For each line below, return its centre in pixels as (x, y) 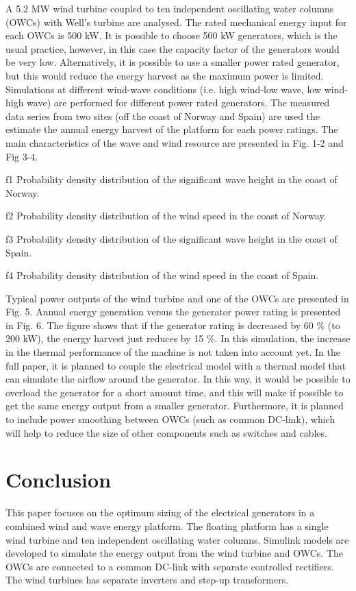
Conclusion (59, 480)
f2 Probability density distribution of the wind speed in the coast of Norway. (166, 216)
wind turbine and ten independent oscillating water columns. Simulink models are (177, 539)
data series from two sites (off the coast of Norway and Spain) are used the (163, 116)
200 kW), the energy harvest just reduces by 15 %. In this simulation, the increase (178, 338)
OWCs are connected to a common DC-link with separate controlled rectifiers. (170, 566)
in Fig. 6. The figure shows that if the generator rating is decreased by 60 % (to (173, 325)
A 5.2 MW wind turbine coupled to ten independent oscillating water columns (170, 8)
